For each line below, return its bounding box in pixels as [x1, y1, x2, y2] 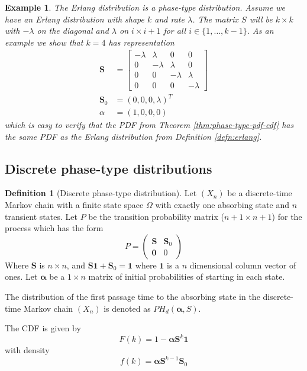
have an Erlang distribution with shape [5, 12, 144, 25]
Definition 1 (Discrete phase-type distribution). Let [5, 187, 197, 199]
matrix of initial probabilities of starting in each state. [88, 270, 285, 283]
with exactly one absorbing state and [155, 199, 289, 211]
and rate [154, 12, 185, 25]
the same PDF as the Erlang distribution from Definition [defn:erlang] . [5, 130, 262, 142]
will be [249, 12, 273, 25]
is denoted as [104, 302, 151, 314]
